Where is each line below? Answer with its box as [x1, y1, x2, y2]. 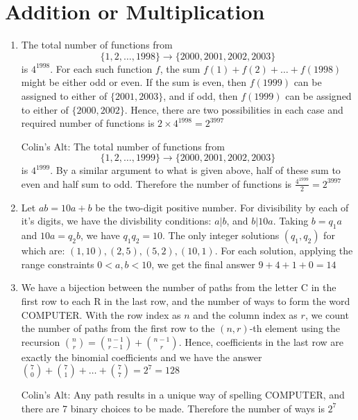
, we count [305, 307, 349, 322]
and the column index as [193, 307, 298, 322]
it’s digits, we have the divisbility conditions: [21, 213, 212, 228]
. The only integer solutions [162, 228, 280, 243]
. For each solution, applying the [214, 243, 353, 258]
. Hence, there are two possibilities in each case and [124, 102, 343, 116]
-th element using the [249, 321, 340, 335]
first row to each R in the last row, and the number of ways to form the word [21, 293, 350, 308]
